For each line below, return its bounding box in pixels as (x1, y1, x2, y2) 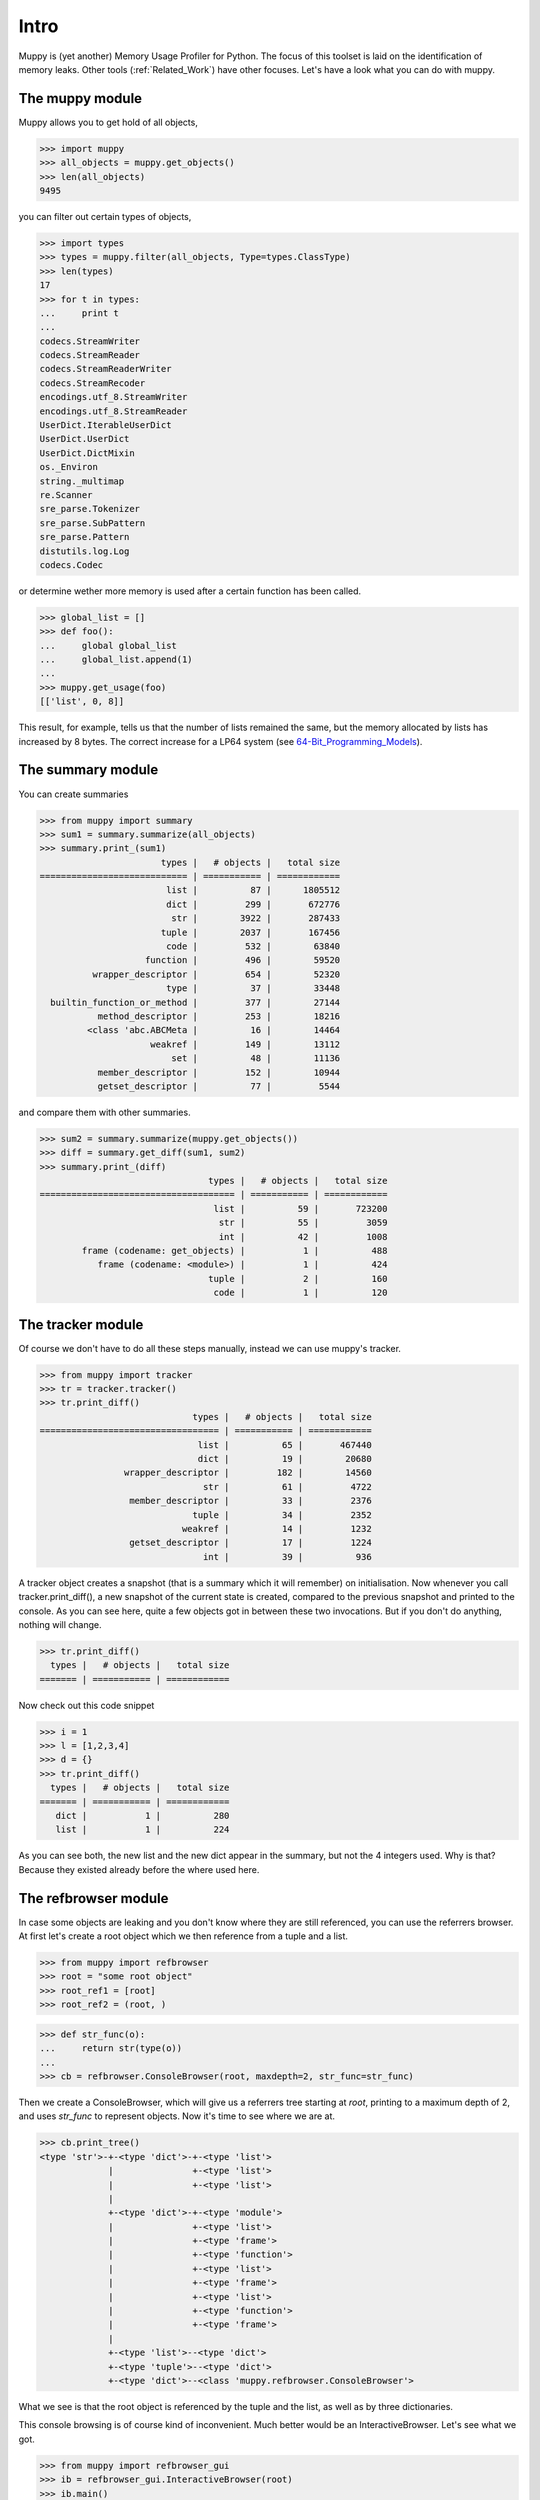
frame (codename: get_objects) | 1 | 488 (81, 1245, 388, 1257)
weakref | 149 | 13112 (150, 1038, 341, 1050)
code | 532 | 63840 (165, 941, 341, 952)
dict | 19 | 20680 (197, 1453, 372, 1465)
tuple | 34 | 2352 (192, 1509, 372, 1520)
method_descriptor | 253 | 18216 (97, 1011, 341, 1022)
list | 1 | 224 (55, 1824, 230, 1835)
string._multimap (39, 475, 125, 487)
